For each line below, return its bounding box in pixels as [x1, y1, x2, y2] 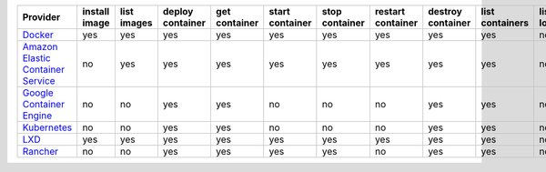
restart [374, 5, 405, 17]
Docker [22, 28, 54, 41]
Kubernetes [22, 121, 73, 134]
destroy [428, 5, 463, 17]
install [82, 5, 110, 17]
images [119, 16, 154, 29]
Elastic [22, 52, 51, 64]
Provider [22, 11, 61, 23]
